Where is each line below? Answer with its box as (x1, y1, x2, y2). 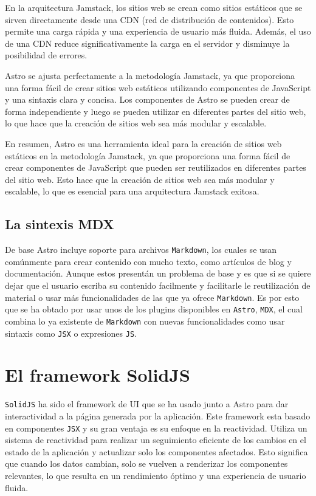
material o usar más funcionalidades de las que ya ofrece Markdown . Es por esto (5, 291, 300, 303)
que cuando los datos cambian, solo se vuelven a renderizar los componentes (5, 457, 288, 470)
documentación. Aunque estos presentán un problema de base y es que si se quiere (5, 267, 311, 280)
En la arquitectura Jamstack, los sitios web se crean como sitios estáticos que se (5, 1, 303, 13)
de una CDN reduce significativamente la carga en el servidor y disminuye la (5, 36, 290, 49)
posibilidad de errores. (5, 49, 88, 61)
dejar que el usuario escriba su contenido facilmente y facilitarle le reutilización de (5, 278, 311, 291)
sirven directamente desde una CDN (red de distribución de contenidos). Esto (5, 13, 294, 26)
